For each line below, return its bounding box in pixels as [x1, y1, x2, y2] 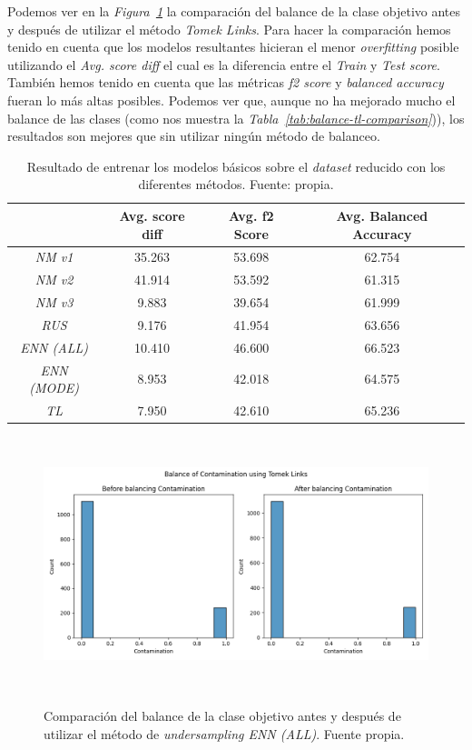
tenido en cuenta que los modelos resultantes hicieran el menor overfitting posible [7, 37, 459, 56]
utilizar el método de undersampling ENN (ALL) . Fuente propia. [44, 724, 405, 743]
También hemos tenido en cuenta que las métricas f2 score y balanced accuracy [7, 73, 444, 92]
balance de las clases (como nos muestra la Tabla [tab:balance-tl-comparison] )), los [7, 108, 465, 127]
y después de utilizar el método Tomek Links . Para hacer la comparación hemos [7, 19, 451, 38]
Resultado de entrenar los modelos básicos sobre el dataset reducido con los [26, 156, 446, 175]
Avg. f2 [228, 205, 274, 225]
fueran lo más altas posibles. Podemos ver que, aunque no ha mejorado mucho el [7, 90, 456, 109]
